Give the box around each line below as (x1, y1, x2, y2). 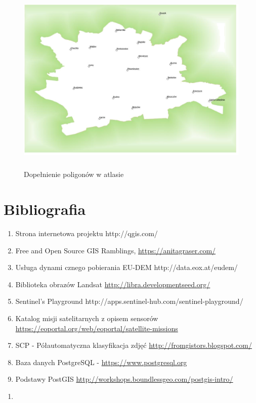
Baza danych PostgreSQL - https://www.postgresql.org (15, 356, 187, 367)
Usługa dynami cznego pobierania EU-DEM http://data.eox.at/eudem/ (15, 262, 238, 273)
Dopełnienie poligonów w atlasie (24, 169, 124, 180)
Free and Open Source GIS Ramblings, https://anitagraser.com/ (15, 245, 216, 255)
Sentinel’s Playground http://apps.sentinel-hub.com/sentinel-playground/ (15, 296, 243, 306)
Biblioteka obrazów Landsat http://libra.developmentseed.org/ (15, 279, 210, 289)
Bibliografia (4, 199, 86, 219)
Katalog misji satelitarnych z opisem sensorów (15, 313, 158, 324)
